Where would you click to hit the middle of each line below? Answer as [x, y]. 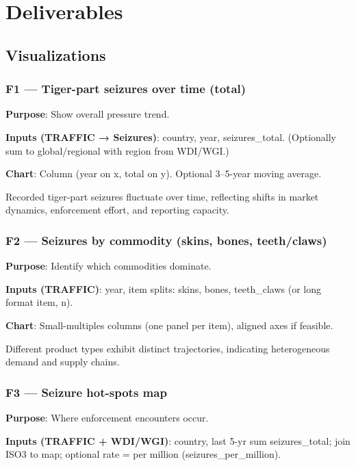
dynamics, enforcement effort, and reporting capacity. [117, 210]
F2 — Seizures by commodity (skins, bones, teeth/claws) [166, 240]
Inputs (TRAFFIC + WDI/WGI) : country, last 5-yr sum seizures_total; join [178, 440]
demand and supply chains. [63, 362]
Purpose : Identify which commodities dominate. [109, 266]
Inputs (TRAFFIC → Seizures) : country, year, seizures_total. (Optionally [171, 137]
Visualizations [56, 54]
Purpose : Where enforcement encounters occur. [107, 417]
